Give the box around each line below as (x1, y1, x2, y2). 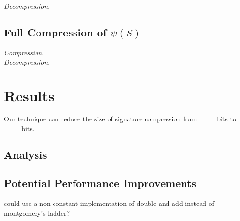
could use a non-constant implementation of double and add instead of (4, 198, 214, 208)
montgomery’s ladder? (4, 207, 70, 218)
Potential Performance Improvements (4, 175, 197, 190)
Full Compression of (4, 24, 107, 39)
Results (4, 85, 55, 105)
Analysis (4, 147, 47, 162)
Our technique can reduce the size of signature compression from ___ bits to (4, 114, 236, 124)
